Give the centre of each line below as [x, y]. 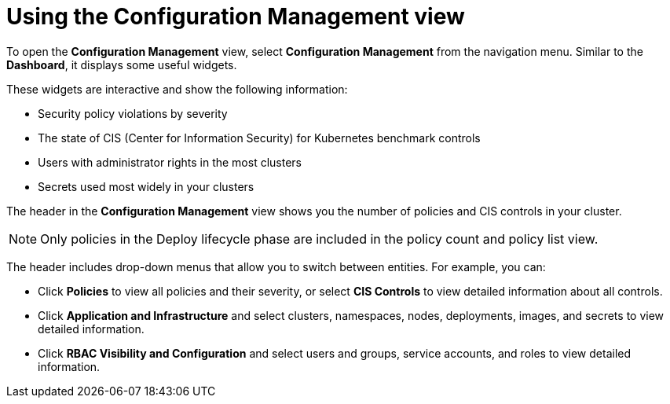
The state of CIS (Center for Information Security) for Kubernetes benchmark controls [259, 138]
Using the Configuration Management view [236, 17]
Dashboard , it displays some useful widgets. [122, 64]
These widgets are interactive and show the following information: [177, 89]
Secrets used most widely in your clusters [146, 186]
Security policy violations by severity [133, 113]
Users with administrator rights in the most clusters [170, 162]
